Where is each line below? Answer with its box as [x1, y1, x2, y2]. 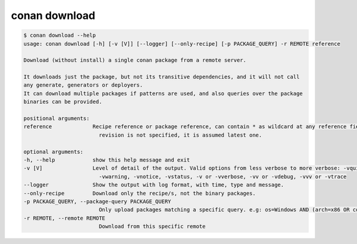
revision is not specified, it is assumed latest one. [98, 131, 262, 138]
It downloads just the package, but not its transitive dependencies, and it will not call [23, 74, 300, 80]
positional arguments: [23, 115, 90, 122]
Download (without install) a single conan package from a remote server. [23, 57, 247, 64]
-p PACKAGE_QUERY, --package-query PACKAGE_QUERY [23, 198, 171, 205]
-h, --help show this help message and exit [23, 157, 190, 163]
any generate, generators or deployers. [23, 82, 143, 88]
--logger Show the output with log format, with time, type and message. [23, 182, 284, 188]
